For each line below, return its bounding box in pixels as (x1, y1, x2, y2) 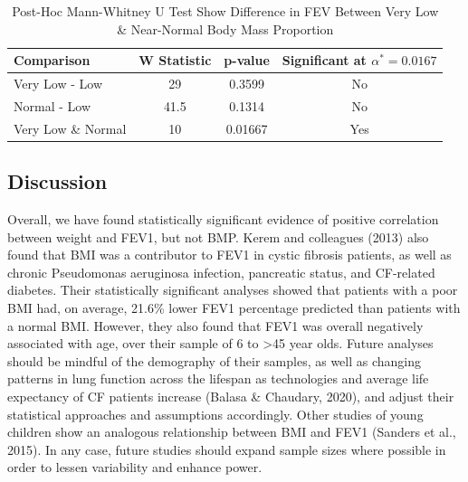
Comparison (14, 51, 91, 70)
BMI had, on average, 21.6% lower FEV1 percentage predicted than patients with (7, 298, 461, 317)
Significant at (282, 51, 367, 70)
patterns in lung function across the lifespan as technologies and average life (7, 369, 429, 388)
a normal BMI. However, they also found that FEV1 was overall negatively (7, 316, 424, 335)
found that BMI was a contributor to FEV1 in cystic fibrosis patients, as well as (7, 245, 452, 264)
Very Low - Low (14, 74, 103, 93)
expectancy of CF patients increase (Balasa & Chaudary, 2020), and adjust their (7, 386, 454, 405)
